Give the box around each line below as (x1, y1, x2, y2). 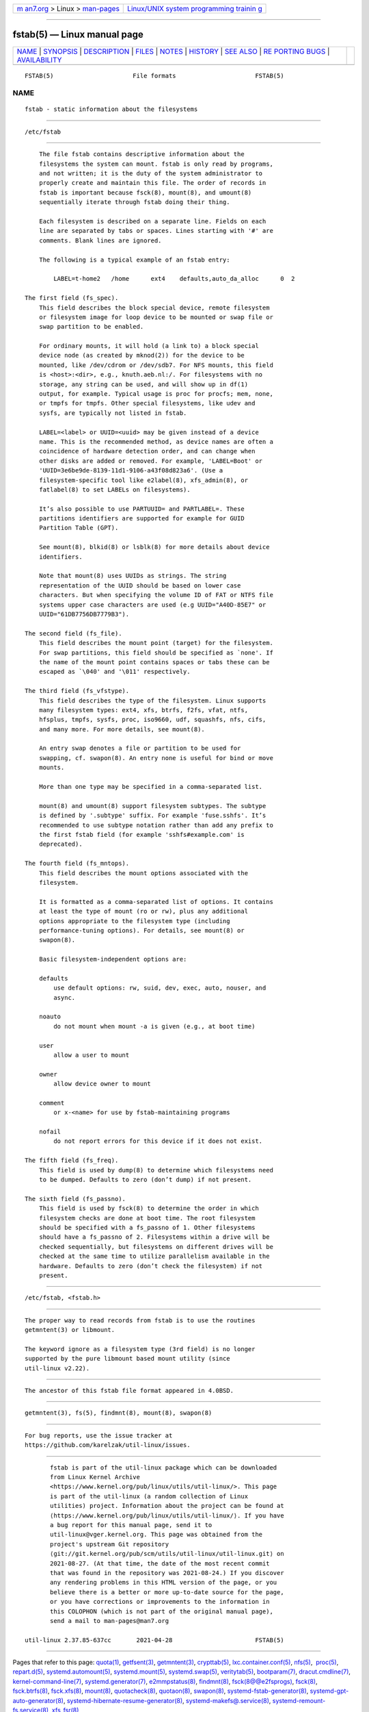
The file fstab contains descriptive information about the (38, 151, 245, 158)
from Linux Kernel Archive (50, 1473, 140, 1481)
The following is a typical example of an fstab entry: (38, 255, 230, 264)
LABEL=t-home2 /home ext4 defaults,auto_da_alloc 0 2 (53, 275, 295, 283)
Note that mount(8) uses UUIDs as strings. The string (38, 572, 227, 580)
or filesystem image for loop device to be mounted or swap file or (38, 313, 273, 321)
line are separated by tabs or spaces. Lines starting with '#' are (38, 227, 273, 235)
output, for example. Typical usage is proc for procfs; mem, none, (38, 390, 273, 398)
